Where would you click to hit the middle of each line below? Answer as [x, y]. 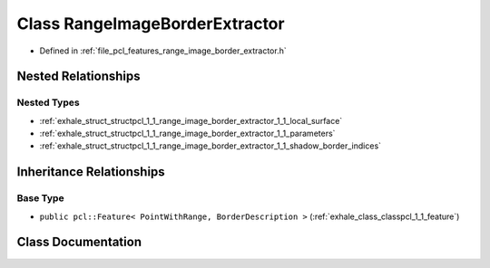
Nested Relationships [78, 77]
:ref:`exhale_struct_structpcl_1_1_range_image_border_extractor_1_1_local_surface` [191, 120]
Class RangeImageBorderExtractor [151, 24]
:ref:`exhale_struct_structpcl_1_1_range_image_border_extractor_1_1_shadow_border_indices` [210, 146]
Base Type [40, 198]
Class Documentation [79, 242]
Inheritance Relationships [91, 172]
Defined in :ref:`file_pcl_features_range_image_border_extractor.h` [163, 51]
